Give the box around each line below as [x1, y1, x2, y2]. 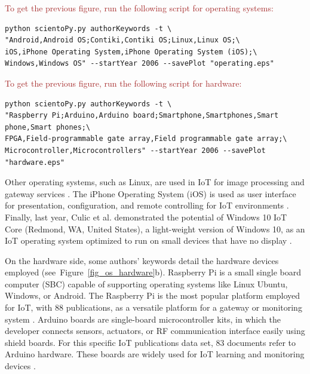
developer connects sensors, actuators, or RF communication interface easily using [5, 324, 305, 337]
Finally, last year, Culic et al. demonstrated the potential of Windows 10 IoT [5, 210, 287, 223]
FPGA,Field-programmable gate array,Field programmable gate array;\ [5, 134, 287, 143]
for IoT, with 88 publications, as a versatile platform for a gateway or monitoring [5, 301, 302, 314]
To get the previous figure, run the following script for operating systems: [5, 2, 274, 14]
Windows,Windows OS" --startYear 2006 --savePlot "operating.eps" [5, 59, 275, 68]
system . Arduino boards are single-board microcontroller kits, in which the [5, 312, 281, 325]
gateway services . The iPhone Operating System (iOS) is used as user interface [5, 187, 296, 200]
